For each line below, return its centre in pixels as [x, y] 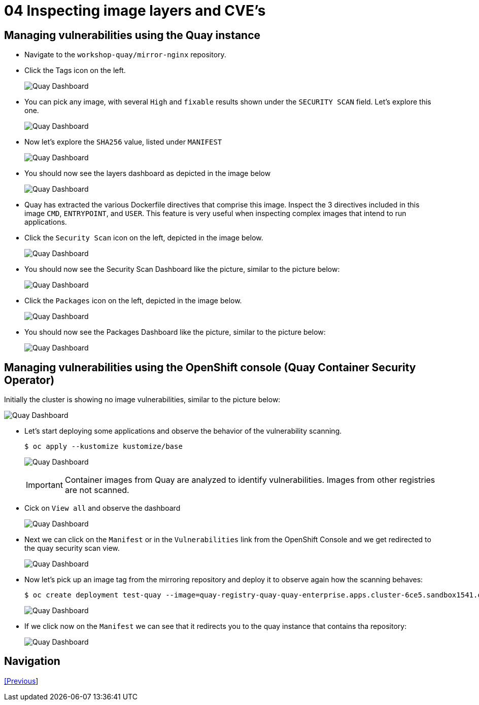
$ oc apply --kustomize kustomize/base [104, 447]
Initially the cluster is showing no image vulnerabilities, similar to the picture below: [142, 400]
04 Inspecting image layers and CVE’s [135, 11]
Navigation [32, 661]
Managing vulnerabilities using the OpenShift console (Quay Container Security [210, 367]
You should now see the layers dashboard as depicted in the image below [148, 173]
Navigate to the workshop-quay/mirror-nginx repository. [125, 55]
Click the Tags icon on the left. [75, 70]
